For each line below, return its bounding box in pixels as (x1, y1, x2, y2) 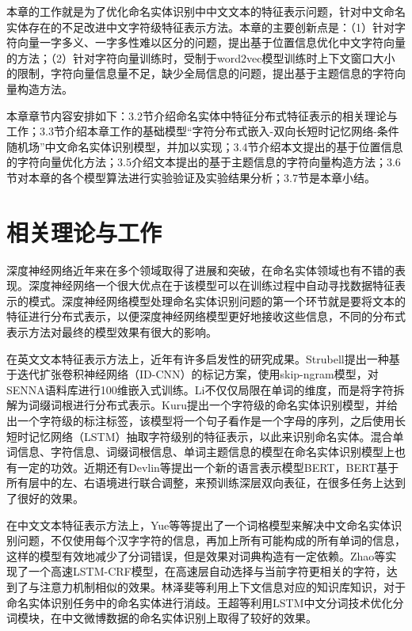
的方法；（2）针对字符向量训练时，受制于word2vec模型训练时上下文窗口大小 (6, 49, 395, 66)
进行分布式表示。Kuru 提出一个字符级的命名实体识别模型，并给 (72, 397, 398, 413)
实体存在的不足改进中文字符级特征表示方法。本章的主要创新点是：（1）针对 (6, 18, 395, 35)
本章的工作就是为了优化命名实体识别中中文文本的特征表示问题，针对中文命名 (6, 3, 406, 19)
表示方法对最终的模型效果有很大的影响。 (6, 324, 217, 340)
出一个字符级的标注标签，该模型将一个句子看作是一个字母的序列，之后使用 (6, 412, 395, 428)
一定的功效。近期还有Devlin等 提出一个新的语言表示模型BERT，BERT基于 (17, 458, 399, 475)
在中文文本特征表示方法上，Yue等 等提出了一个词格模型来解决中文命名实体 (6, 516, 391, 533)
